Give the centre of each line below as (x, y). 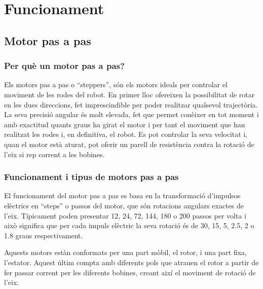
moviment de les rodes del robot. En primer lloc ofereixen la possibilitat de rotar (129, 94)
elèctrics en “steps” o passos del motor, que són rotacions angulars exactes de (124, 205)
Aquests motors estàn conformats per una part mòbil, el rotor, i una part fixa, (126, 252)
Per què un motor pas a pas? (64, 66)
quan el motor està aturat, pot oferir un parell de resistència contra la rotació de (129, 144)
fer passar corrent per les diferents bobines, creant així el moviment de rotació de (130, 272)
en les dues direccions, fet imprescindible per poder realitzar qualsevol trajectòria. (131, 104)
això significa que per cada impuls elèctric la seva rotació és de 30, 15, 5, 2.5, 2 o (129, 225)
